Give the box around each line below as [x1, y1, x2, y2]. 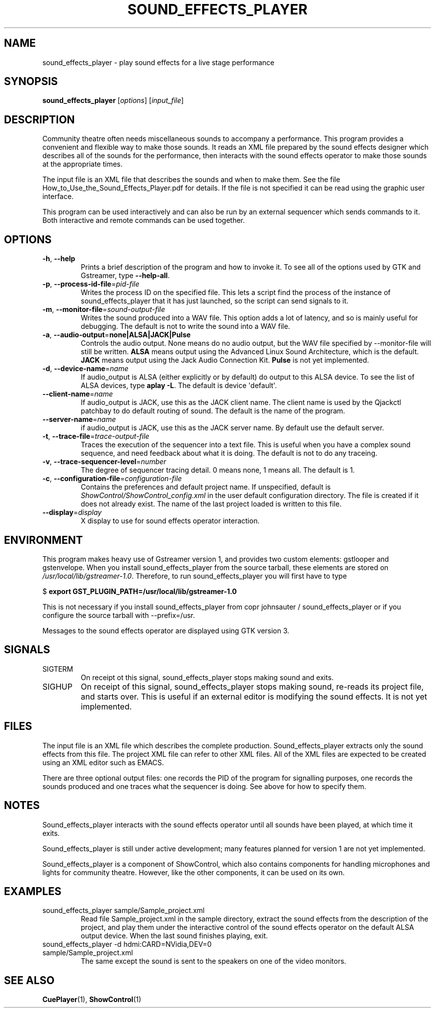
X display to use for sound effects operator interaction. [80, 516, 260, 525]
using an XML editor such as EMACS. [42, 758, 164, 767]
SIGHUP [42, 681, 72, 692]
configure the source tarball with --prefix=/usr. [42, 610, 195, 619]
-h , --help [42, 254, 75, 263]
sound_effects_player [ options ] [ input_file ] [42, 96, 184, 105]
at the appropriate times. [42, 160, 123, 169]
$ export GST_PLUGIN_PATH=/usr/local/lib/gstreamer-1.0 [42, 587, 237, 596]
